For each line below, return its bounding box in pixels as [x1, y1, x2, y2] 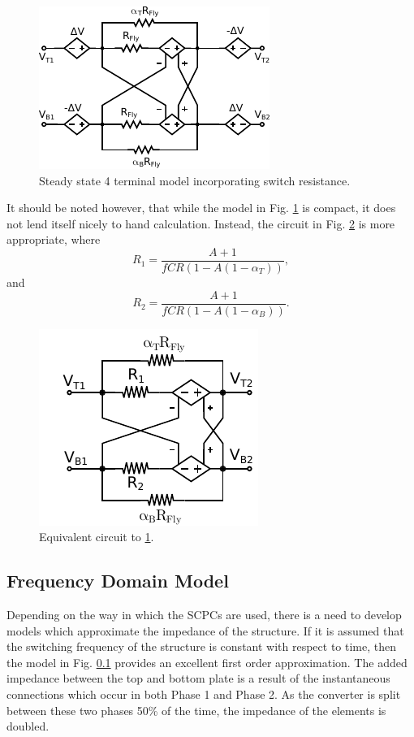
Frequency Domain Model [6, 568, 229, 593]
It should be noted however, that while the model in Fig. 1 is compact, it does [6, 199, 396, 216]
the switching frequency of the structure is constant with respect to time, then [6, 638, 397, 655]
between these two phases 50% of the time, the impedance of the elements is [6, 701, 386, 718]
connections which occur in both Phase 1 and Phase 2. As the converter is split [6, 686, 401, 703]
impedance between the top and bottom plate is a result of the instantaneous [6, 670, 390, 687]
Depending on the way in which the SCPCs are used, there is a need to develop [6, 606, 402, 623]
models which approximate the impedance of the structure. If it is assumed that [6, 622, 404, 639]
